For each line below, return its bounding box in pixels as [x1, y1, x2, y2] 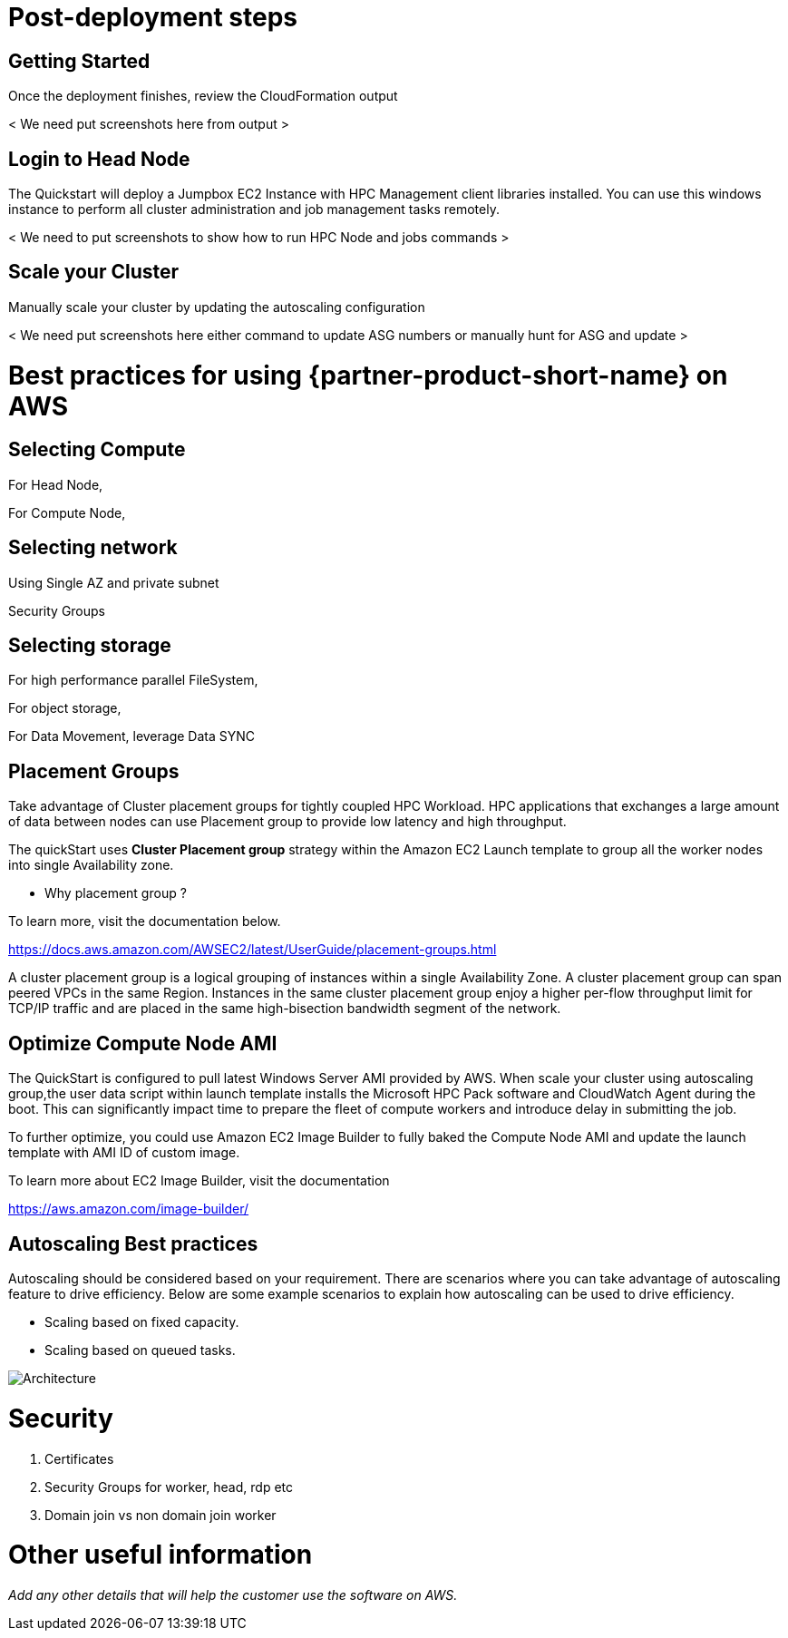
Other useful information [8, 1539, 313, 1571]
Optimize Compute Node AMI [8, 1031, 277, 1055]
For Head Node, [8, 476, 103, 492]
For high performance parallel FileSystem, [8, 672, 258, 688]
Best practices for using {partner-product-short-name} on [8, 359, 728, 391]
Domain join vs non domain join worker [44, 1506, 277, 1523]
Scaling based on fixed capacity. [44, 1314, 239, 1330]
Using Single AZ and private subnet [8, 574, 219, 590]
